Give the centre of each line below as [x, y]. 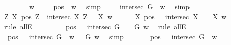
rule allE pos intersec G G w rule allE [95, 26]
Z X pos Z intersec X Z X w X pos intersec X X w [115, 16]
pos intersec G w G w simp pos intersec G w [112, 36]
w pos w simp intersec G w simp [109, 6]
